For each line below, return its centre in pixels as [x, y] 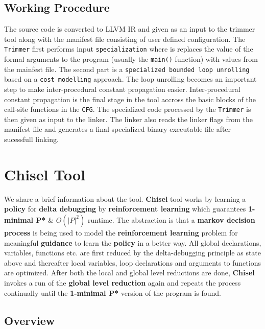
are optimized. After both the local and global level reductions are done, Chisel [129, 273]
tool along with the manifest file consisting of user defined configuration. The [125, 39]
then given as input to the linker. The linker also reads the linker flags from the [129, 119]
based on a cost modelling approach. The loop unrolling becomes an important [130, 79]
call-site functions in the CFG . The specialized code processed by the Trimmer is [128, 109]
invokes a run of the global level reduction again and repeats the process [123, 282]
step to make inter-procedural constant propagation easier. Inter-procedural [122, 89]
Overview [30, 320]
